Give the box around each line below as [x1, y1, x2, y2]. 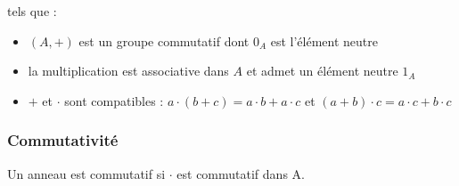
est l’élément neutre [270, 31, 378, 50]
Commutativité [7, 129, 119, 151]
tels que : [7, 2, 57, 20]
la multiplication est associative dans [28, 61, 229, 80]
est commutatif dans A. [176, 164, 305, 182]
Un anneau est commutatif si [7, 164, 166, 182]
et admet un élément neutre [246, 61, 398, 80]
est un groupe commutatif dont [78, 31, 250, 50]
